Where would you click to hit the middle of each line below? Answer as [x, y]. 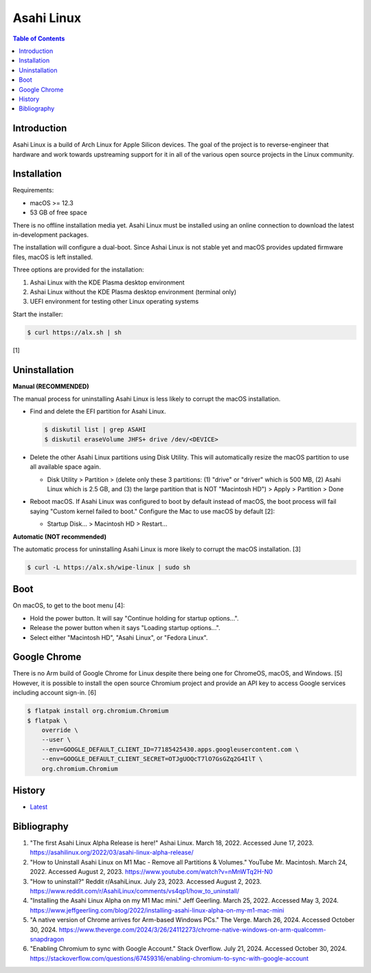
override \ [60, 730]
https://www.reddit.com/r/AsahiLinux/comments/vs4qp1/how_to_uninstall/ [135, 891]
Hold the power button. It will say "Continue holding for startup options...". [134, 618]
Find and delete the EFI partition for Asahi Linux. [98, 412]
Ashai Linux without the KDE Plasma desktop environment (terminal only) [133, 292]
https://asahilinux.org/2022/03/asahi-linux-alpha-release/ [112, 853]
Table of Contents [39, 38]
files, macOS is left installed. [53, 257]
